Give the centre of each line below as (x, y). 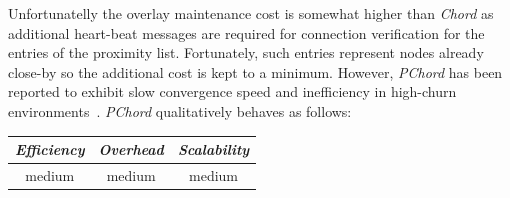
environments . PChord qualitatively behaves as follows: (180, 110)
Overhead (131, 149)
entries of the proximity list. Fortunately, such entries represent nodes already (246, 52)
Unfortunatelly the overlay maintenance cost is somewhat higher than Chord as (251, 13)
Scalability (213, 149)
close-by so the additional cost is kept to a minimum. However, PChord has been (255, 71)
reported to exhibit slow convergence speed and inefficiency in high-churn (232, 91)
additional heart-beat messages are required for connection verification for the (246, 32)
